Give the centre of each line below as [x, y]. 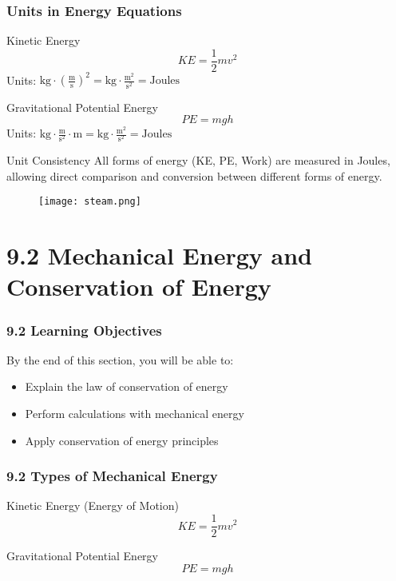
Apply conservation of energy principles [122, 440]
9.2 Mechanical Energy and [159, 255]
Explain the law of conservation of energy [127, 386]
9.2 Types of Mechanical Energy [112, 476]
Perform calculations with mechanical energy [135, 414]
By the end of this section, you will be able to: [120, 359]
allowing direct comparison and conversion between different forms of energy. [194, 175]
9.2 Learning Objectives [84, 330]
